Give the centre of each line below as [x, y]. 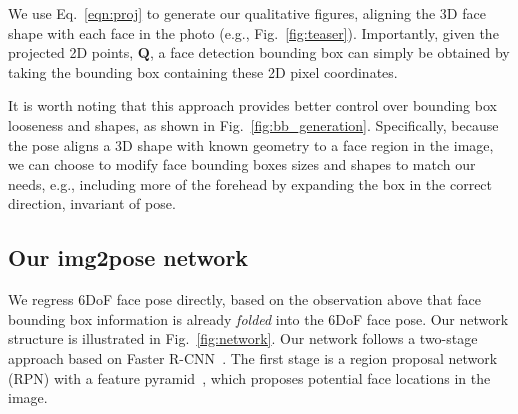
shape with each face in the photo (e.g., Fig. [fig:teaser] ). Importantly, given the [253, 32]
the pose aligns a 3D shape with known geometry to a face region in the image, [251, 144]
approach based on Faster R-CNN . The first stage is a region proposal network [253, 357]
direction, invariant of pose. [92, 203]
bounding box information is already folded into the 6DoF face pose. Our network [258, 318]
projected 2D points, [71, 52]
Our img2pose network [128, 257]
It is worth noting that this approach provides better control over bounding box [252, 105]
